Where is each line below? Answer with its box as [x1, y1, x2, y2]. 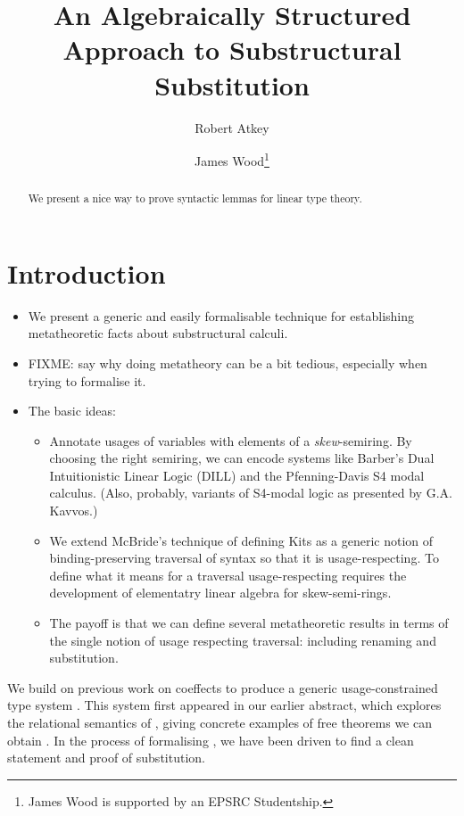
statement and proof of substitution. [7, 748, 205, 767]
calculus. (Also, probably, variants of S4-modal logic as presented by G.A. [49, 483, 452, 502]
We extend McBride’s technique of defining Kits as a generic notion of [49, 531, 434, 549]
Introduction [7, 254, 166, 291]
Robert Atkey [195, 118, 269, 136]
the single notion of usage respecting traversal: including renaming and [49, 631, 436, 649]
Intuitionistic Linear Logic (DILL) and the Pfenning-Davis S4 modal [49, 466, 425, 484]
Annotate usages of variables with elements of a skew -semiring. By [49, 431, 412, 449]
